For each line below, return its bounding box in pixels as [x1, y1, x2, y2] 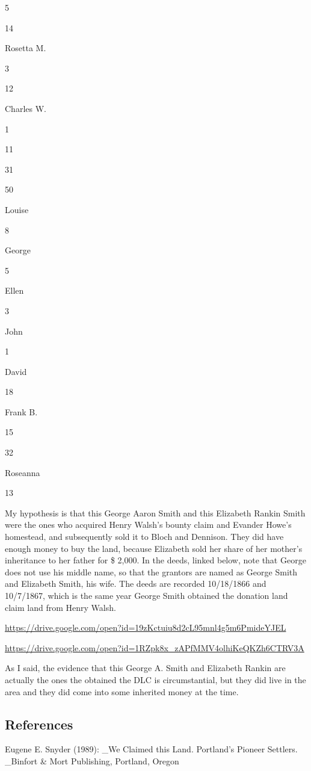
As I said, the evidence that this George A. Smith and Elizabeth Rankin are [5, 661, 286, 674]
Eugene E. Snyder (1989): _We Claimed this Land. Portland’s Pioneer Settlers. [5, 743, 298, 755]
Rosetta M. [5, 42, 46, 54]
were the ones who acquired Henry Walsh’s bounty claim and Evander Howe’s [5, 518, 292, 531]
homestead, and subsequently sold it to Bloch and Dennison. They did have [5, 530, 284, 543]
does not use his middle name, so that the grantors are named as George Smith [5, 565, 298, 578]
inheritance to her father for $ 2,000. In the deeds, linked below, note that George [5, 554, 306, 566]
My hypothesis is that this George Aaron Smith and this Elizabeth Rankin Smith [5, 506, 306, 519]
